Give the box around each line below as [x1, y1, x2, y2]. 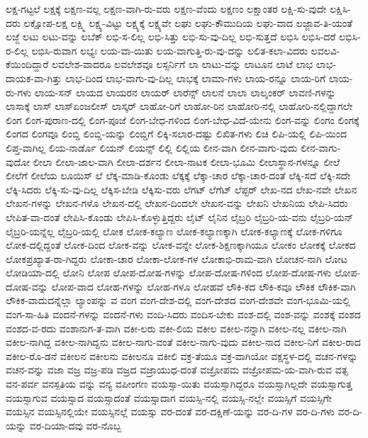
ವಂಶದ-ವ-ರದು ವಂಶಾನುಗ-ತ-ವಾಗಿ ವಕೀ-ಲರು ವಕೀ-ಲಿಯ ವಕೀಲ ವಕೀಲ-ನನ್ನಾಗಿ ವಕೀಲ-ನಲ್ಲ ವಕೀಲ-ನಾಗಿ [6, 320, 347, 335]
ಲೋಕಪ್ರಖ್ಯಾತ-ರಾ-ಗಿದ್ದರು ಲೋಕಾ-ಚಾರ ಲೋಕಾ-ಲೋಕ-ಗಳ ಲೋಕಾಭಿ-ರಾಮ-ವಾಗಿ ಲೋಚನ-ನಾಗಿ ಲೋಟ [6, 251, 347, 266]
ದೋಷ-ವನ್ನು [6, 279, 48, 293]
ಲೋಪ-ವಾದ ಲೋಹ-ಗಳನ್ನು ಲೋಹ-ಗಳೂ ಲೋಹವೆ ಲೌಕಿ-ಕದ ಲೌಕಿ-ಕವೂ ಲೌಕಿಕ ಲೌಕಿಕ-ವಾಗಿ [51, 279, 356, 293]
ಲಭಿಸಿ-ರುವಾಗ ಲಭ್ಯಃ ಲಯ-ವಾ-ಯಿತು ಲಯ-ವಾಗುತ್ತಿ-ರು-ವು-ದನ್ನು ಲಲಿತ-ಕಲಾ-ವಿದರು [31, 43, 308, 57]
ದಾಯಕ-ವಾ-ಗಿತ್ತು [6, 70, 62, 85]
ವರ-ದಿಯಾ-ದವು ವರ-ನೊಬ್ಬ [29, 417, 122, 432]
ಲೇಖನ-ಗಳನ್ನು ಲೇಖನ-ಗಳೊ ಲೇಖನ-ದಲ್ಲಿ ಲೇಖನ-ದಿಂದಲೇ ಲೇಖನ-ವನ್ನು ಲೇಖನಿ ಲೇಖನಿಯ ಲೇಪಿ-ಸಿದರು [6, 196, 348, 210]
